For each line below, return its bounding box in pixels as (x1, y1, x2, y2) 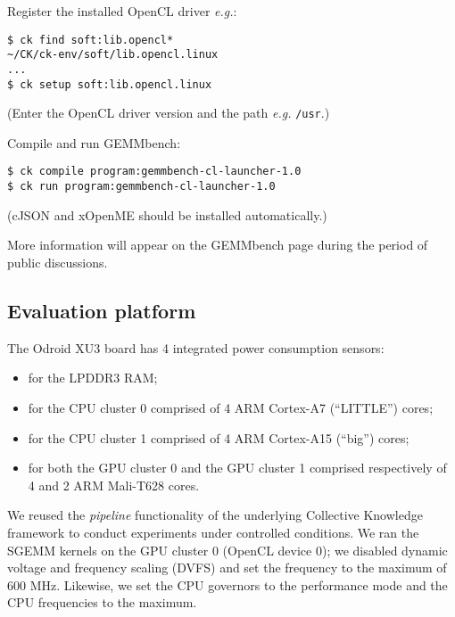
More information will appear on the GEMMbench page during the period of (7, 235, 428, 254)
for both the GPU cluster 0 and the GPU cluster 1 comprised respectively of (28, 458, 447, 477)
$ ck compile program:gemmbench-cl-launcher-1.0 (7, 165, 302, 178)
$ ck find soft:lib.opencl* (7, 33, 174, 46)
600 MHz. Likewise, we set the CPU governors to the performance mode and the (7, 575, 448, 594)
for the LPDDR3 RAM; (28, 368, 158, 387)
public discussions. (7, 252, 108, 271)
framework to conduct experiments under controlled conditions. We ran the (7, 522, 419, 541)
